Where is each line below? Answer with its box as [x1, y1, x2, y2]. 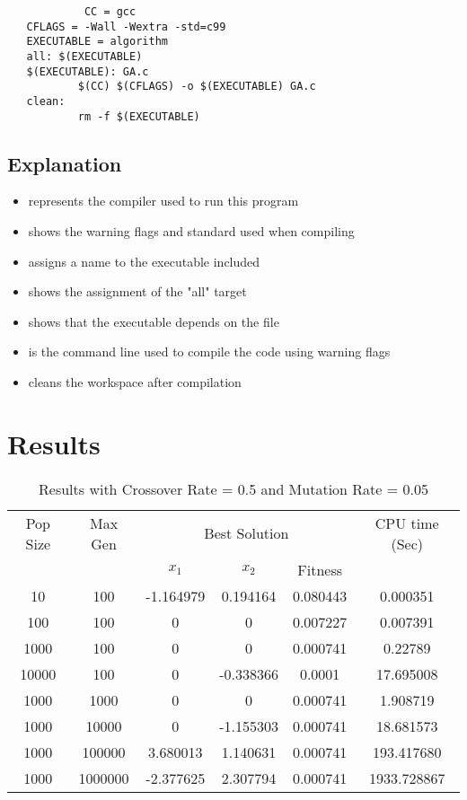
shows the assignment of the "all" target [28, 282, 247, 301]
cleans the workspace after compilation [28, 373, 242, 391]
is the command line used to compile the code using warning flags [28, 342, 391, 361]
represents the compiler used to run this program [28, 191, 299, 210]
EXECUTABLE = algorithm [26, 35, 168, 48]
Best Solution [204, 523, 289, 544]
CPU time [374, 512, 439, 533]
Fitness [297, 558, 343, 580]
